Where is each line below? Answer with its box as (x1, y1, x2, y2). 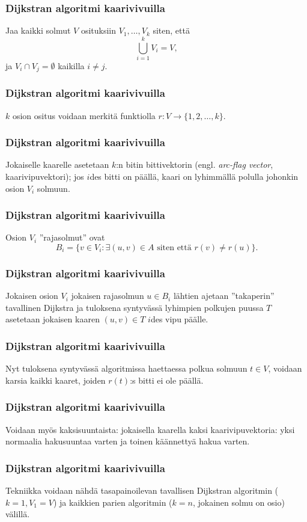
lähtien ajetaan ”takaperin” (173, 289, 275, 302)
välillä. (5, 508, 30, 520)
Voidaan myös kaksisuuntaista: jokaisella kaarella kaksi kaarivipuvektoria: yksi (5, 423, 295, 435)
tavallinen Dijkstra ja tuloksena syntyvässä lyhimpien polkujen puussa (5, 301, 264, 313)
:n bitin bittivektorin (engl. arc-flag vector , (116, 158, 273, 171)
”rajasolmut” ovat (39, 231, 105, 244)
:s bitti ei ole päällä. (130, 373, 204, 386)
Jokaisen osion (5, 289, 58, 302)
